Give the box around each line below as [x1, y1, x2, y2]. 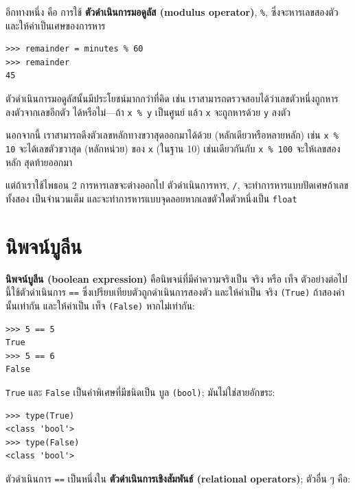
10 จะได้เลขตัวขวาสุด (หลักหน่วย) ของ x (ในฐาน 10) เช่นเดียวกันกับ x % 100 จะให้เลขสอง [5, 141, 341, 155]
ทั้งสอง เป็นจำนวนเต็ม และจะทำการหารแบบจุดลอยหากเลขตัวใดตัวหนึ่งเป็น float [5, 191, 297, 205]
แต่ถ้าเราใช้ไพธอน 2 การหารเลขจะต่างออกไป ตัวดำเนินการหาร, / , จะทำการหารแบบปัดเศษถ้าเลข [5, 178, 349, 192]
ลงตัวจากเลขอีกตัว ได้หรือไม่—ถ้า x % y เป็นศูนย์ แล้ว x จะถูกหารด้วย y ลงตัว [5, 104, 291, 119]
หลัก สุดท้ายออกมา [5, 154, 73, 169]
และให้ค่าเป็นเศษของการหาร [5, 18, 106, 32]
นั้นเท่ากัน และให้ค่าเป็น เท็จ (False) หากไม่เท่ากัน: [5, 298, 195, 312]
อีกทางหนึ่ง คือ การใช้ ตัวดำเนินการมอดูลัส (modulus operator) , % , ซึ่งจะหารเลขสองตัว [5, 5, 339, 19]
